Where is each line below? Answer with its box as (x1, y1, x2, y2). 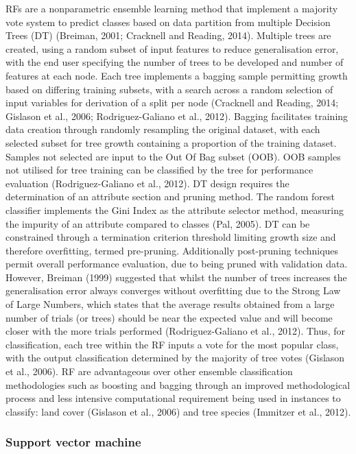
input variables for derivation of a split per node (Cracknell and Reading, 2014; (5, 95, 339, 110)
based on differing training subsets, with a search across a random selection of (5, 82, 333, 96)
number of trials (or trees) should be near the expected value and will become (5, 310, 333, 324)
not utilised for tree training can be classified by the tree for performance (5, 163, 313, 177)
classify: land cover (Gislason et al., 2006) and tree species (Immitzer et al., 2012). (5, 404, 351, 418)
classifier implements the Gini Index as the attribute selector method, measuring (5, 202, 344, 217)
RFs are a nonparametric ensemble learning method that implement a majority (5, 1, 338, 15)
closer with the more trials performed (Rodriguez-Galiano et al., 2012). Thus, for (5, 324, 346, 338)
